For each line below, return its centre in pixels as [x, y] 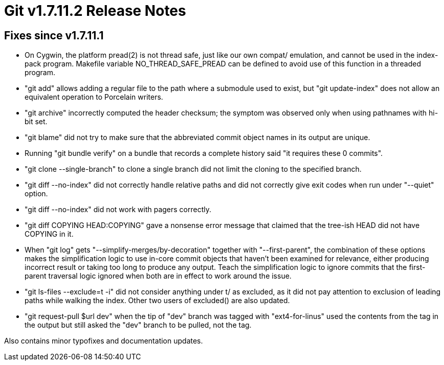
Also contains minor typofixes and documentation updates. [104, 341]
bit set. [36, 122]
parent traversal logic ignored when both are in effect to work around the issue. [158, 276]
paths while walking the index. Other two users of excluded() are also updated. [157, 301]
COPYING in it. [49, 234]
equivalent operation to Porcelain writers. [94, 97]
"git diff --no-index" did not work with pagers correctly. [118, 210]
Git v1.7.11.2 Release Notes [95, 11]
